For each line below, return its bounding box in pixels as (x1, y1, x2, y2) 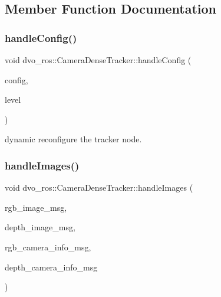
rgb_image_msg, (5, 201, 67, 213)
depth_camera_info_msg (5, 260, 98, 273)
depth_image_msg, (5, 221, 75, 233)
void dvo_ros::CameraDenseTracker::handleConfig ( (5, 54, 192, 66)
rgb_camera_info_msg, (5, 240, 91, 253)
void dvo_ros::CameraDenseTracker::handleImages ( (5, 181, 193, 194)
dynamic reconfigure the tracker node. (5, 133, 142, 145)
